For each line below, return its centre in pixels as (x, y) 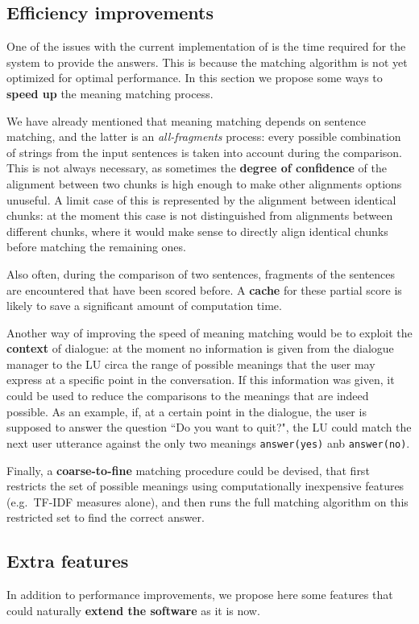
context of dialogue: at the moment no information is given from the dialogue (200, 348)
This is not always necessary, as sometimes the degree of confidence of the (197, 168)
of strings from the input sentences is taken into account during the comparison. (205, 152)
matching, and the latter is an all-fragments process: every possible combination (204, 136)
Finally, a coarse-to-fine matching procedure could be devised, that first (188, 470)
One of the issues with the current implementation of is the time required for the (206, 46)
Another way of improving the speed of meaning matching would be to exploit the (209, 332)
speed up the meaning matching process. (110, 93)
